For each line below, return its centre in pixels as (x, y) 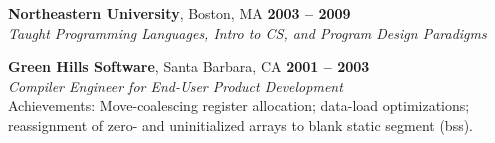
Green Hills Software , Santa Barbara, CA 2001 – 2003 (189, 66)
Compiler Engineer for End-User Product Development (175, 85)
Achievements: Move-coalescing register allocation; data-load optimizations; (239, 105)
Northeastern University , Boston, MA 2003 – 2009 (179, 13)
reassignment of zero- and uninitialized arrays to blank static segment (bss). (241, 124)
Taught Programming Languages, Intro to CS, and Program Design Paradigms (247, 32)
